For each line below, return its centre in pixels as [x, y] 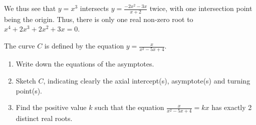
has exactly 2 [232, 107]
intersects [94, 8]
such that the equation [130, 107]
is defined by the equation [84, 46]
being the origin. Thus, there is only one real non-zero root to [99, 19]
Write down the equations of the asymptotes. [85, 64]
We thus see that [30, 8]
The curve [20, 46]
